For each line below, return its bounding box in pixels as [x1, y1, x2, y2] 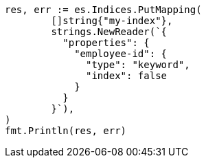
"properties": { [62, 37, 150, 48]
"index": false [86, 70, 168, 81]
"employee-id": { [74, 48, 168, 59]
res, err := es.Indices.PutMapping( [5, 4, 202, 15]
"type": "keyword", [86, 59, 190, 70]
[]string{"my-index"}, [51, 15, 173, 26]
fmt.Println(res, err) [5, 125, 127, 136]
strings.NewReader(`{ [51, 26, 168, 37]
